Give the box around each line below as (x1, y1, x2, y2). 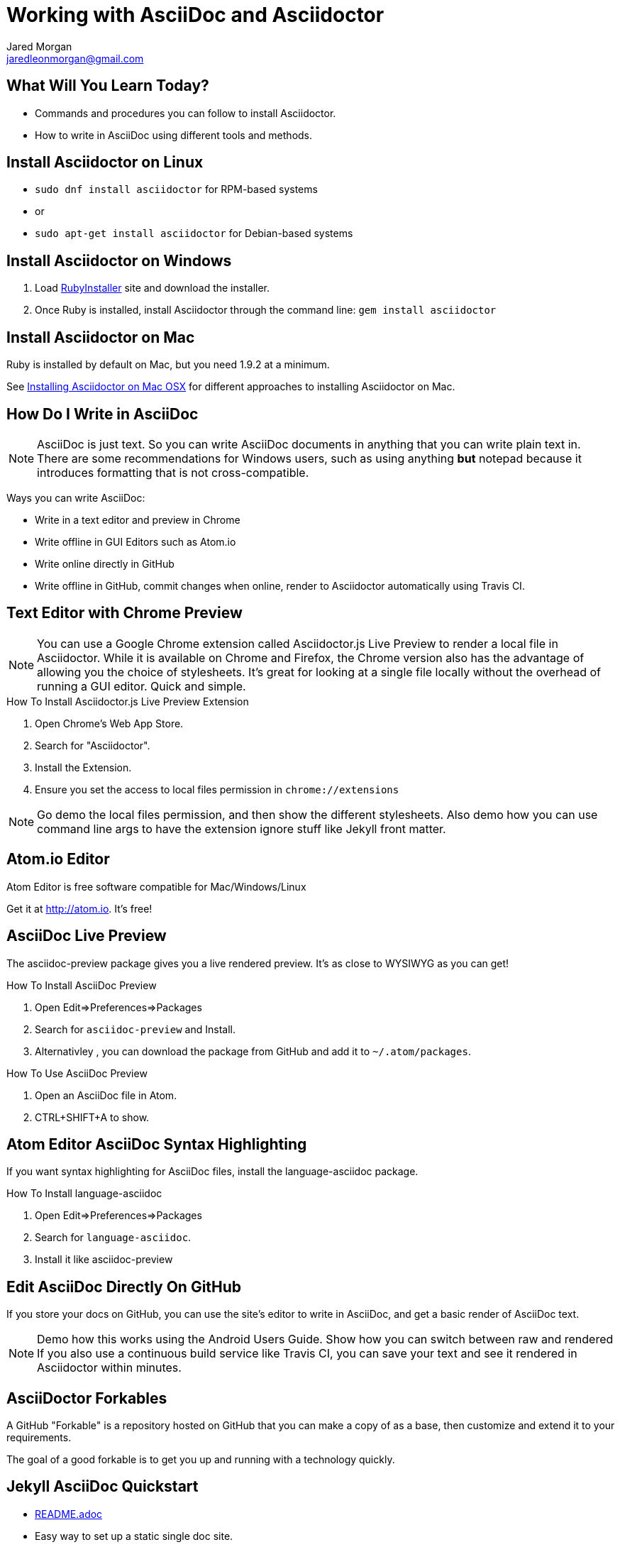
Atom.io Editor (6, 850, 110, 869)
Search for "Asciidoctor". (35, 739, 150, 752)
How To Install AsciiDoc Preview (6, 979, 157, 991)
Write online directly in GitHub (35, 557, 175, 570)
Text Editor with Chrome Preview (6, 604, 243, 622)
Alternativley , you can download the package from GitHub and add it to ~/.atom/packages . (35, 1045, 471, 1057)
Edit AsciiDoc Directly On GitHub (6, 1277, 242, 1296)
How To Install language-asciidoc (6, 1187, 162, 1200)
